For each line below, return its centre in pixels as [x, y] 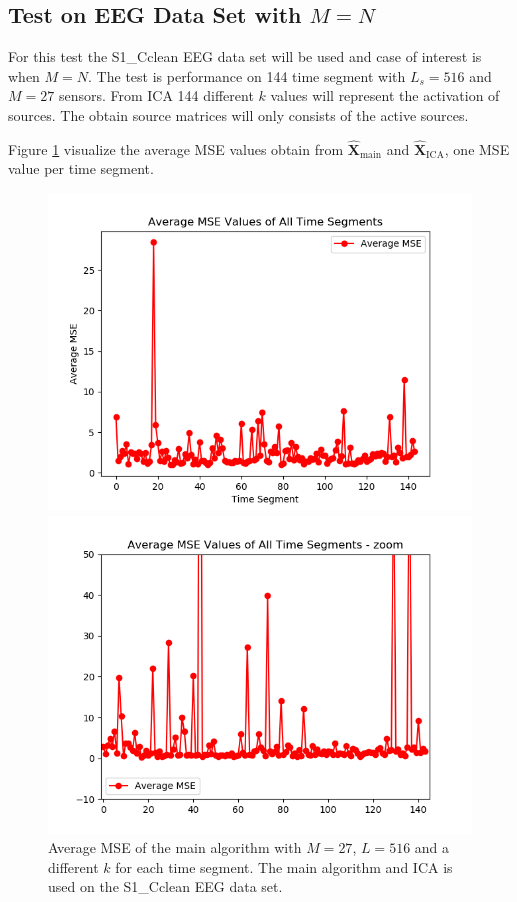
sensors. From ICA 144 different [156, 95]
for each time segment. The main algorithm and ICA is [284, 866]
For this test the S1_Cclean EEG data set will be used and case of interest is [245, 56]
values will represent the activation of [385, 95]
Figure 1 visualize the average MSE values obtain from [176, 148]
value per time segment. [81, 168]
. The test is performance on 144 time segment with [247, 75]
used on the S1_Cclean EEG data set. [165, 886]
